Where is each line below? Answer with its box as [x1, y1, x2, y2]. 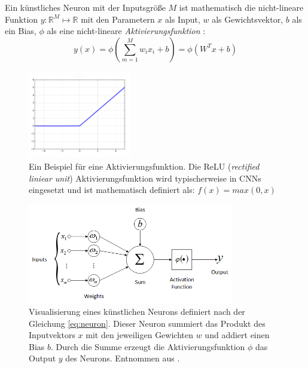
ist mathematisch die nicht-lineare [179, 1, 304, 13]
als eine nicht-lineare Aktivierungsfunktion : [47, 24, 206, 37]
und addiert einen [205, 329, 270, 341]
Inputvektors [29, 329, 75, 341]
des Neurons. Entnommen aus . [65, 352, 180, 364]
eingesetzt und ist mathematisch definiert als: [29, 183, 195, 196]
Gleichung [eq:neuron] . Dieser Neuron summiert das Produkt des [29, 317, 266, 329]
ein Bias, [5, 24, 36, 37]
